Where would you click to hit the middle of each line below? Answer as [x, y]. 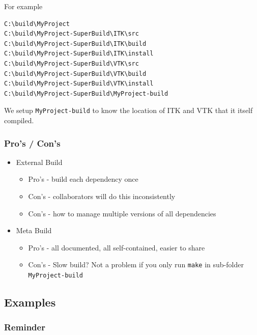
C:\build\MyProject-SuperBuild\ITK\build [75, 44]
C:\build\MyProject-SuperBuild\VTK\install [79, 84]
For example [23, 6]
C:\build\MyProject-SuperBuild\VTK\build [75, 74]
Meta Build [34, 230]
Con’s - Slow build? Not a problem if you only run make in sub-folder [136, 264]
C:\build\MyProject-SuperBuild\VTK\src [72, 63]
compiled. [19, 120]
